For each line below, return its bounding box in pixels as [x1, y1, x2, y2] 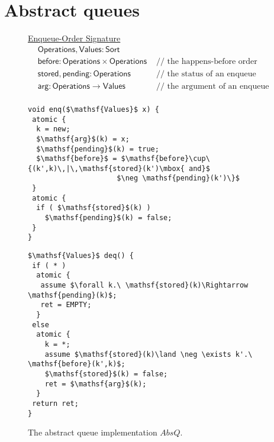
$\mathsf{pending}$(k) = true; [36, 144, 159, 153]
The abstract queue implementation [28, 426, 157, 438]
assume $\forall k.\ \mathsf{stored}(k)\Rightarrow [40, 281, 249, 290]
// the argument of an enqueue [156, 82, 269, 91]
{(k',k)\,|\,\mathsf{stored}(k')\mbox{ [28, 164, 185, 173]
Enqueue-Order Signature [28, 32, 121, 44]
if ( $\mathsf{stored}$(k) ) [36, 204, 151, 212]
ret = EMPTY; [40, 301, 92, 309]
